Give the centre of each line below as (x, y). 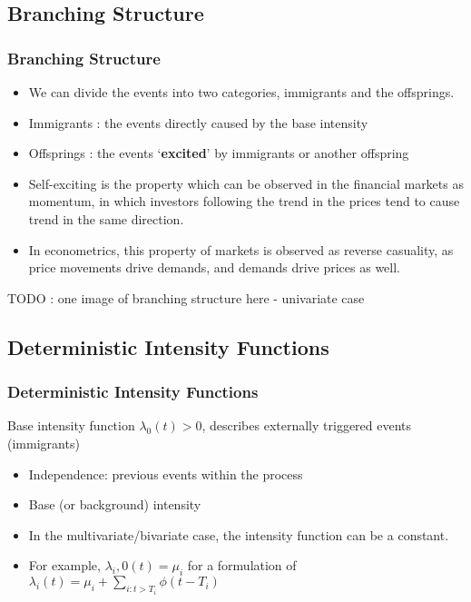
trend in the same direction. (106, 218)
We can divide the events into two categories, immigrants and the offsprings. (241, 92)
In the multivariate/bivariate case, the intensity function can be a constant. (239, 534)
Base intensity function (71, 425)
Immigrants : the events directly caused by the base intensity (198, 122)
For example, (64, 565)
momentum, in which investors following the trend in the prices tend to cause (244, 201)
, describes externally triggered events (307, 425)
